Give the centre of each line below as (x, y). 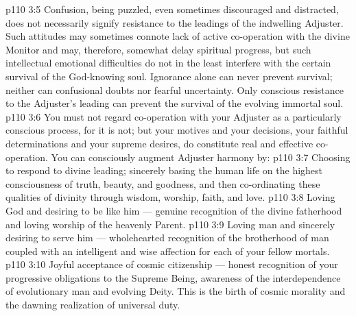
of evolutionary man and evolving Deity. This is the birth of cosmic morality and (176, 291)
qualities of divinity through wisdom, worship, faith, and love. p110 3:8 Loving (170, 197)
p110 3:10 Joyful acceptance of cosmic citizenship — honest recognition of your (172, 264)
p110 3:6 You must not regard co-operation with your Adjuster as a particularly (174, 116)
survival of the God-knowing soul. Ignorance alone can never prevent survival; (169, 76)
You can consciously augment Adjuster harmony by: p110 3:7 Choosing (201, 157)
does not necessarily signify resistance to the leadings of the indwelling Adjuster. (175, 22)
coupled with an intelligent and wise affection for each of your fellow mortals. (168, 251)
